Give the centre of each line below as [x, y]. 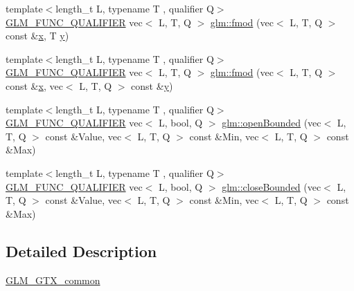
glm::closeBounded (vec [272, 186]
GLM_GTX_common [53, 280]
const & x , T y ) [37, 36]
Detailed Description [81, 251]
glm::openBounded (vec [272, 123]
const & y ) [152, 85]
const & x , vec [34, 85]
